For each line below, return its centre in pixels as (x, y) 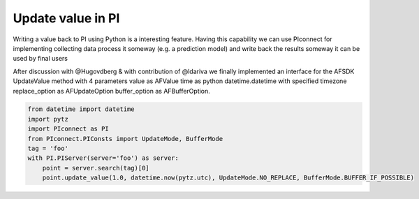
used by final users (40, 59)
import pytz (48, 119)
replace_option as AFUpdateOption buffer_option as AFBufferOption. (112, 91)
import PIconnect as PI (68, 129)
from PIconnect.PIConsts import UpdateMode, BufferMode (125, 139)
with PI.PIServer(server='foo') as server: (103, 158)
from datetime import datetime (81, 109)
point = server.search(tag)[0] (96, 168)
